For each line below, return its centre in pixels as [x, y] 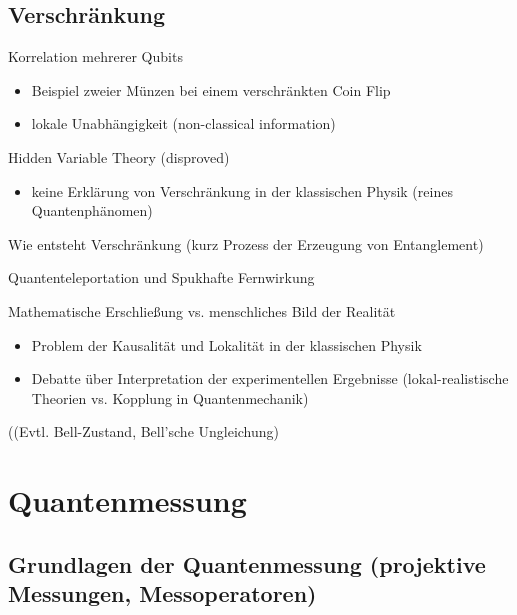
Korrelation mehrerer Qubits [95, 56]
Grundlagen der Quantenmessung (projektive [247, 563]
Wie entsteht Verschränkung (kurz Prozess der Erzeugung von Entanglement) [246, 243]
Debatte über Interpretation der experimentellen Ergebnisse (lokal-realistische [270, 378]
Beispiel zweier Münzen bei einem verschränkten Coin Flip [211, 89]
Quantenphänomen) [92, 210]
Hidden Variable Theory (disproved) [119, 156]
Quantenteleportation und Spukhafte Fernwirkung [161, 277]
